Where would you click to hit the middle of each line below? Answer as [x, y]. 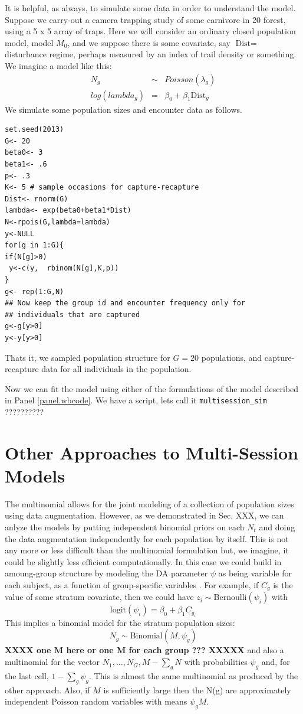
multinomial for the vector [52, 662]
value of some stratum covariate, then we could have [99, 597]
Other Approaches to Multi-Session [151, 452]
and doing [277, 527]
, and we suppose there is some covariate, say [149, 42]
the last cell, [27, 675]
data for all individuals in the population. [116, 369]
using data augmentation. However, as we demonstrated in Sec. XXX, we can [144, 515]
